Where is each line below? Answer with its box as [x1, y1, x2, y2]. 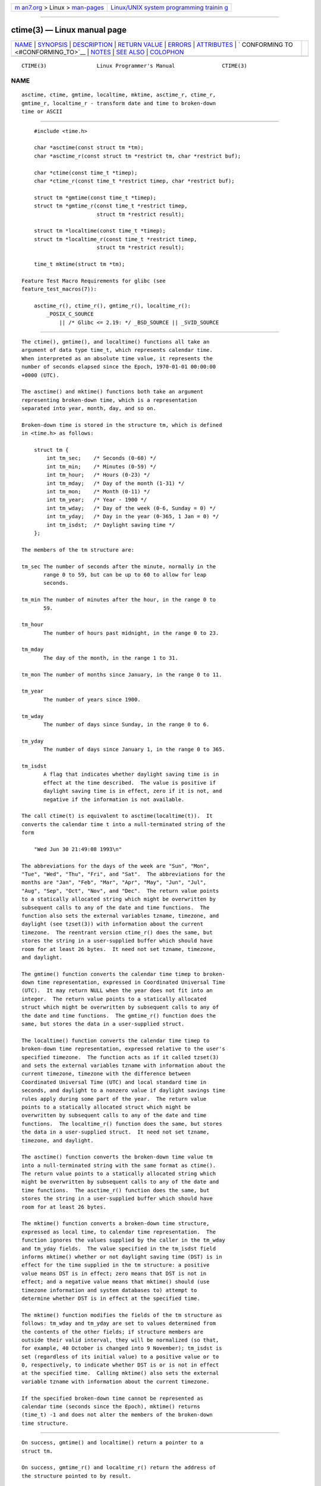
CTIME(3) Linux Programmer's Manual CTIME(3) [21, 62, 247, 69]
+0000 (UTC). [21, 371, 59, 379]
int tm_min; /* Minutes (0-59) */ [46, 463, 157, 470]
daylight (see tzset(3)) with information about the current [21, 921, 203, 927]
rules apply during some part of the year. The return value [21, 1095, 207, 1102]
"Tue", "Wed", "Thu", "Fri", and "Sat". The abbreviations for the [21, 871, 225, 878]
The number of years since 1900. [43, 696, 141, 703]
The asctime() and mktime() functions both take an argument [21, 388, 203, 395]
